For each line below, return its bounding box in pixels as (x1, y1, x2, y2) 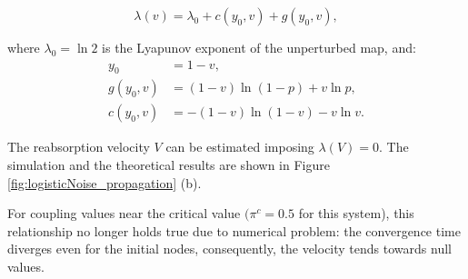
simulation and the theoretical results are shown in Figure (7, 155, 330, 174)
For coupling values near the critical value (7, 204, 241, 223)
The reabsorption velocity (7, 137, 150, 156)
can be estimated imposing (165, 137, 314, 156)
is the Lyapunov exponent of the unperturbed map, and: (102, 38, 416, 56)
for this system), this (298, 204, 414, 223)
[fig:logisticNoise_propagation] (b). (7, 173, 202, 192)
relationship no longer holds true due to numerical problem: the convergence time (7, 221, 461, 240)
